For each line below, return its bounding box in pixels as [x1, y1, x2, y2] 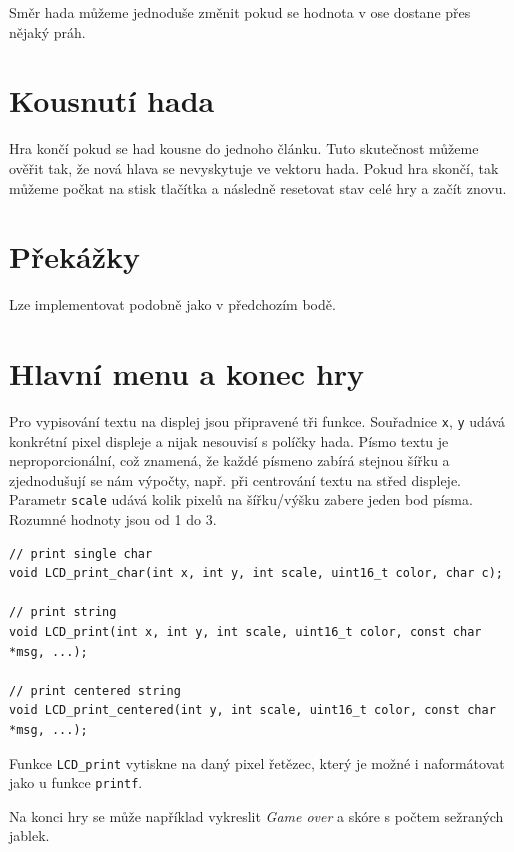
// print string [9, 605, 117, 620]
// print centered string [9, 683, 181, 698]
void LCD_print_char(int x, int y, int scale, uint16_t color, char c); [9, 566, 503, 581]
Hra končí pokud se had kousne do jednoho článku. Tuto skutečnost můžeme [9, 138, 479, 159]
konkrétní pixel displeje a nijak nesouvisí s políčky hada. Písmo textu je [9, 430, 449, 451]
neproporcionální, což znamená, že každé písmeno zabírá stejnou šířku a [9, 450, 450, 471]
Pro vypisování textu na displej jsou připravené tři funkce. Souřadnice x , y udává [9, 410, 506, 431]
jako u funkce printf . [9, 772, 143, 793]
